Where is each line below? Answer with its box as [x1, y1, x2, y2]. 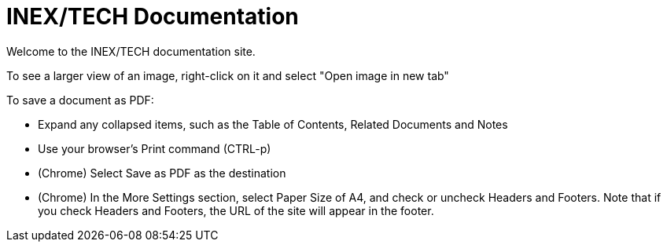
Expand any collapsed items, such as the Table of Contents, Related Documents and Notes [38, 117, 508, 131]
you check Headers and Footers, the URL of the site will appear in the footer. [38, 203, 434, 217]
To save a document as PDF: [6, 93, 154, 107]
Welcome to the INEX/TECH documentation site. [6, 44, 256, 58]
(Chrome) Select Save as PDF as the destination [38, 166, 286, 180]
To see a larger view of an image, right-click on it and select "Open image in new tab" [6, 68, 449, 82]
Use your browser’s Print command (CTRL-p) [38, 141, 271, 155]
